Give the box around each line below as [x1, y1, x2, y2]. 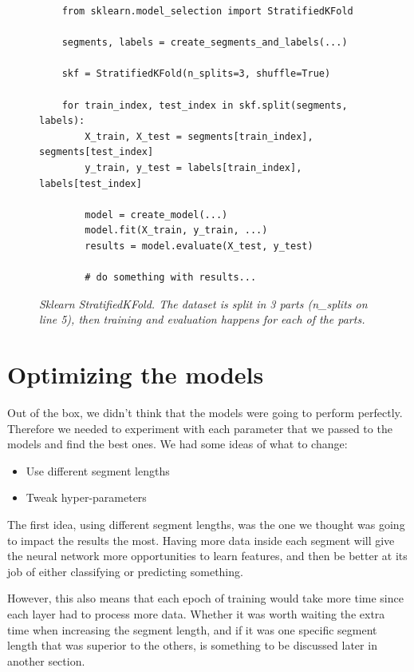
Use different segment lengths [26, 462, 170, 479]
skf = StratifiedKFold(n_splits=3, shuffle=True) [61, 68, 331, 80]
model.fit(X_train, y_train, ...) [85, 225, 268, 237]
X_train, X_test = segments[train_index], [85, 130, 313, 142]
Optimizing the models [7, 358, 264, 391]
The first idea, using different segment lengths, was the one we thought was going [7, 515, 405, 532]
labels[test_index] [39, 177, 142, 189]
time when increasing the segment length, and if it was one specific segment [7, 621, 377, 638]
